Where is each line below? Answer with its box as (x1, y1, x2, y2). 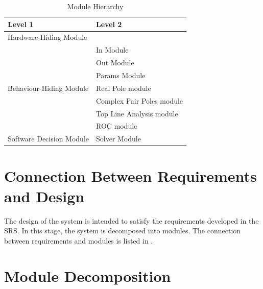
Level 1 (8, 18, 34, 29)
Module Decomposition (4, 265, 171, 286)
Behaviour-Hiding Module (8, 82, 89, 93)
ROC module (95, 121, 137, 131)
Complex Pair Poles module (95, 95, 183, 106)
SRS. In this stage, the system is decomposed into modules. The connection (4, 225, 241, 236)
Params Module (95, 69, 146, 80)
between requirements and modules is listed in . (4, 235, 153, 246)
